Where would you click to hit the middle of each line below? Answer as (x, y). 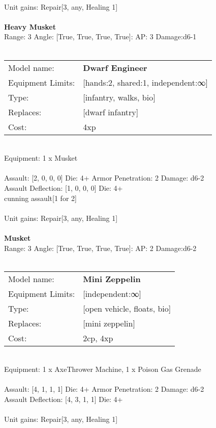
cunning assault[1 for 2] (40, 198)
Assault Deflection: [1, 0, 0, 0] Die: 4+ (64, 187)
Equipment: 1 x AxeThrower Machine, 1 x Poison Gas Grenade (103, 369)
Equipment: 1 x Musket (41, 158)
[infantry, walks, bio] (119, 97)
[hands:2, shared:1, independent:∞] (145, 82)
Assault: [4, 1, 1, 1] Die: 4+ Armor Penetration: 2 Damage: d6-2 (104, 389)
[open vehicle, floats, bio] (127, 308)
